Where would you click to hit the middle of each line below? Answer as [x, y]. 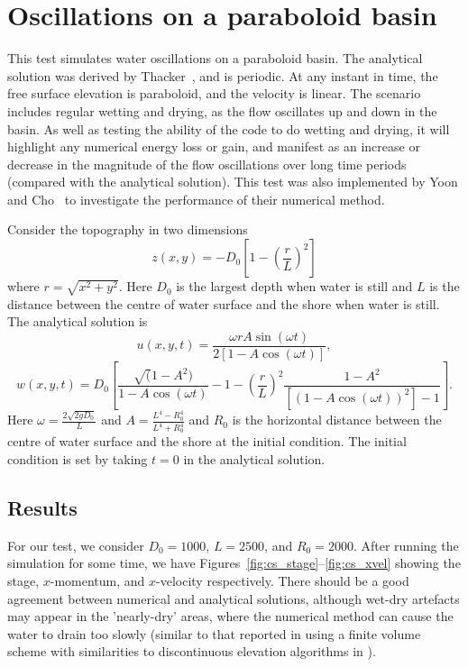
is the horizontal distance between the [337, 420]
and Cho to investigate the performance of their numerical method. [196, 199]
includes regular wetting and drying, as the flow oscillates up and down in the [222, 110]
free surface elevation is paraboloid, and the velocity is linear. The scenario [214, 93]
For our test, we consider [76, 545]
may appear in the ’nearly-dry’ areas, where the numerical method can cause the [230, 616]
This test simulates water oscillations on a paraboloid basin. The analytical [215, 58]
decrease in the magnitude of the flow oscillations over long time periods [207, 164]
